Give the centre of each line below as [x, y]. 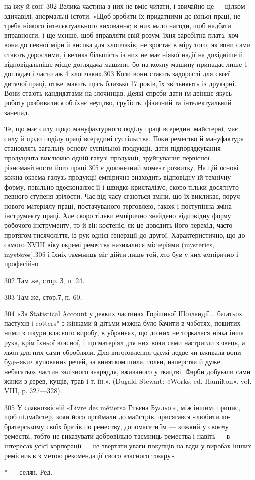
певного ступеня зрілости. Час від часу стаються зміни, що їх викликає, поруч [122, 196]
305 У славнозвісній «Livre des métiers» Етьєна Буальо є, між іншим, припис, [122, 407]
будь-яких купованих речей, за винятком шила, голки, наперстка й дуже [112, 362]
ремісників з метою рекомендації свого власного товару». [90, 455]
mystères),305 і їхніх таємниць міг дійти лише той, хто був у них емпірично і [121, 254]
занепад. [17, 112]
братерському [24, 426]
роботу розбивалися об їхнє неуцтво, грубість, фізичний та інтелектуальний [118, 102]
